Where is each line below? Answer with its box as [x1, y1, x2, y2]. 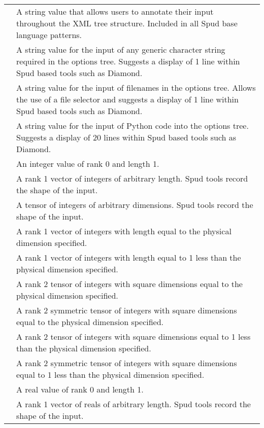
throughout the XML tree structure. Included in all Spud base [16, 17, 238, 29]
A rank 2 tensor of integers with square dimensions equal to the [16, 278, 243, 290]
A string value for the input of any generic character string [16, 44, 225, 55]
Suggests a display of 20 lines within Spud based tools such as [16, 131, 237, 143]
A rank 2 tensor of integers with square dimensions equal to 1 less [16, 331, 251, 342]
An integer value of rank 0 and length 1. [16, 158, 159, 169]
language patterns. [16, 29, 82, 41]
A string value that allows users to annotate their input [16, 6, 214, 17]
